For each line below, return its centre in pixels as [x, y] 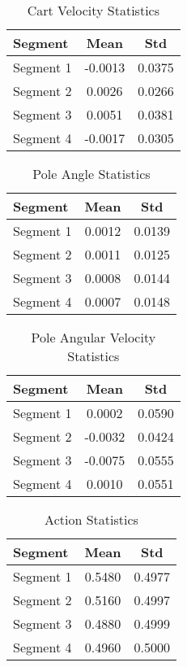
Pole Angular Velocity [93, 337]
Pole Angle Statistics [91, 174]
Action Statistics [91, 519]
